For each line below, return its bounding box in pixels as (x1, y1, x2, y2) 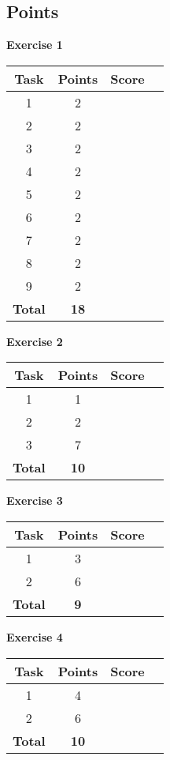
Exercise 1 (6, 36, 63, 53)
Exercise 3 (6, 492, 63, 509)
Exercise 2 (6, 333, 63, 349)
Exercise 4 (6, 628, 63, 645)
